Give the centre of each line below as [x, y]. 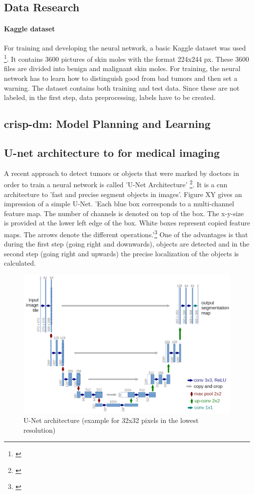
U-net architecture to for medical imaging [112, 152]
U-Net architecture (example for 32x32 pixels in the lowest [111, 420]
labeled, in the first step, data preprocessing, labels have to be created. [110, 97]
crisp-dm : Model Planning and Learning [107, 124]
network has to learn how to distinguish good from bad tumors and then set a [121, 78]
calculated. [20, 263]
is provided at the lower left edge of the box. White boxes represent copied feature [127, 223]
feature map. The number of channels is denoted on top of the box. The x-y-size [124, 213]
